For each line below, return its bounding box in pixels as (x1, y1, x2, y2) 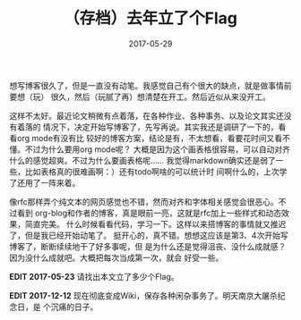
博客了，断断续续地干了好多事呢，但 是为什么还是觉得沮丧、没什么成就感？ (9, 240, 287, 251)
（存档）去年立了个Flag (64, 8, 237, 29)
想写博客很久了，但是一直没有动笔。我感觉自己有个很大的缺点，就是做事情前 (9, 80, 292, 90)
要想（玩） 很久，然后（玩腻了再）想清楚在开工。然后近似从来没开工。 (9, 91, 271, 102)
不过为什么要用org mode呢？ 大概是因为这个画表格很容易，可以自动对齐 (24, 144, 291, 155)
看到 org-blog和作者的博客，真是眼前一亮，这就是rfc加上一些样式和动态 (16, 207, 282, 218)
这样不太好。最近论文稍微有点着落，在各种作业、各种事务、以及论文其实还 (9, 110, 284, 121)
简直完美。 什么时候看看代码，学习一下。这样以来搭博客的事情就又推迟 (24, 218, 287, 229)
